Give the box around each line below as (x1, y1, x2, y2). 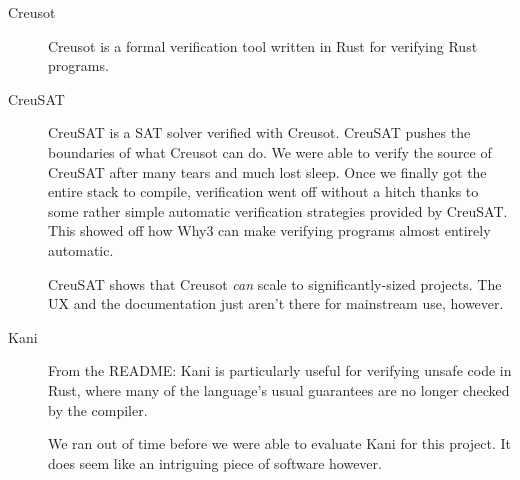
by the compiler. (48, 399, 148, 420)
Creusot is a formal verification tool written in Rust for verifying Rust (48, 35, 478, 56)
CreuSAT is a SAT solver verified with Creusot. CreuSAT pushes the (48, 122, 471, 143)
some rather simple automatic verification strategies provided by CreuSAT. (48, 200, 508, 221)
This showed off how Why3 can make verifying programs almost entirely (48, 220, 491, 241)
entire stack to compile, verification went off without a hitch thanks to (48, 181, 479, 202)
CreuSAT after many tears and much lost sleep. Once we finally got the (48, 161, 487, 182)
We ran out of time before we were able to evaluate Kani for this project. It (48, 433, 512, 454)
